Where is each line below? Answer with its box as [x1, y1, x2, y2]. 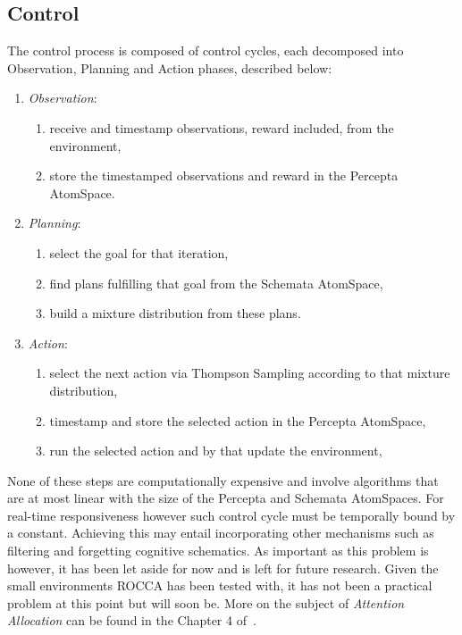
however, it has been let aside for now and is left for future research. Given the [7, 558, 439, 577]
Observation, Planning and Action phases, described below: [7, 58, 332, 77]
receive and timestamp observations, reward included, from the [49, 118, 394, 137]
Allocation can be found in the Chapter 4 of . [7, 611, 256, 630]
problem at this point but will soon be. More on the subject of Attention [7, 593, 405, 612]
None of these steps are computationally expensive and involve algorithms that [7, 471, 439, 489]
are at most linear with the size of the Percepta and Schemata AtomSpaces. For [7, 489, 444, 507]
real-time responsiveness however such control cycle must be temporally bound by [7, 505, 456, 524]
